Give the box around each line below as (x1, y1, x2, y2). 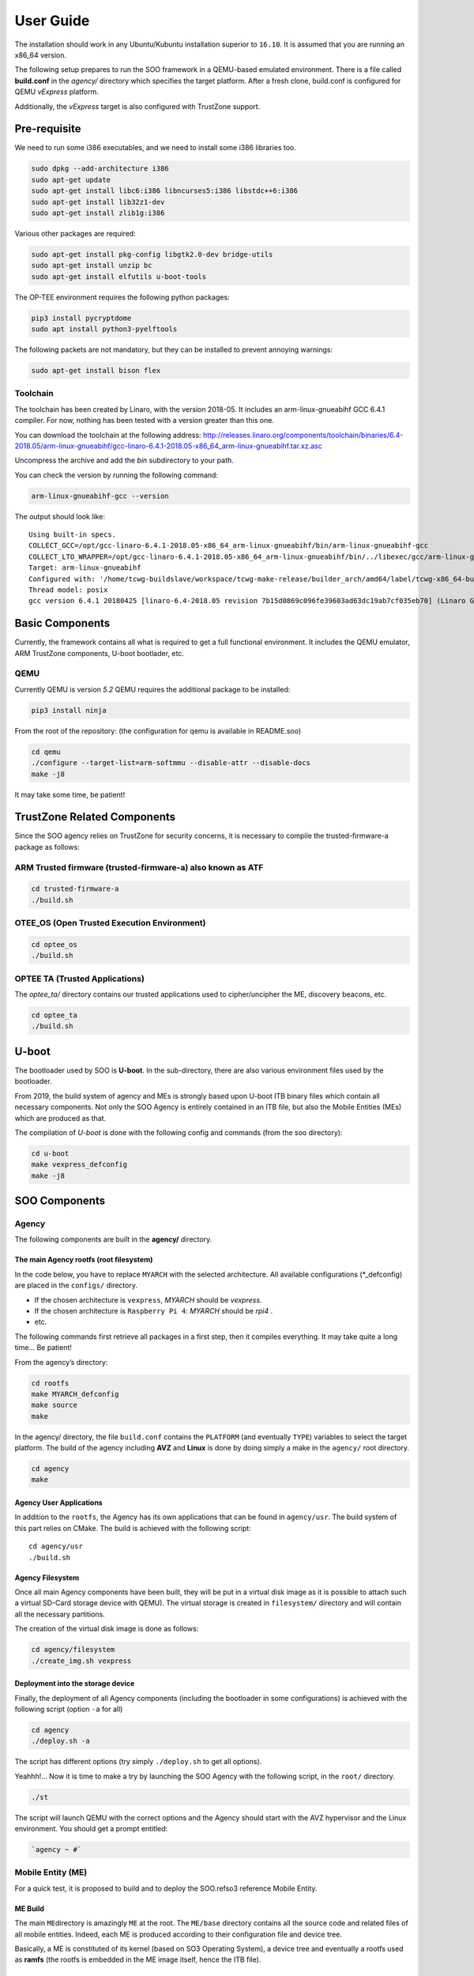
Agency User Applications (14, 1498, 103, 1507)
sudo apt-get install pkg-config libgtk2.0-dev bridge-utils (31, 250, 273, 258)
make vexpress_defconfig (31, 1160, 128, 1169)
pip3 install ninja (31, 706, 107, 715)
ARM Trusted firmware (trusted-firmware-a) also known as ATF (14, 862, 264, 873)
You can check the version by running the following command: (14, 470, 219, 480)
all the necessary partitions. (14, 1609, 106, 1619)
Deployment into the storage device (14, 1679, 135, 1688)
